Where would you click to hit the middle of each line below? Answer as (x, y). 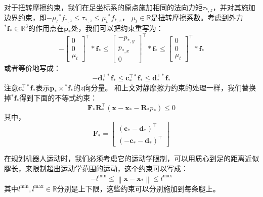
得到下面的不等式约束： (58, 98)
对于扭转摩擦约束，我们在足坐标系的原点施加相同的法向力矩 (103, 7)
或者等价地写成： (32, 68)
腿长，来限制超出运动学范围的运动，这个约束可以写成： (96, 168)
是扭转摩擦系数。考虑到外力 (197, 17)
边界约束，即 (25, 17)
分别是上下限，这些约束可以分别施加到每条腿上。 (138, 188)
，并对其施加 (234, 7)
